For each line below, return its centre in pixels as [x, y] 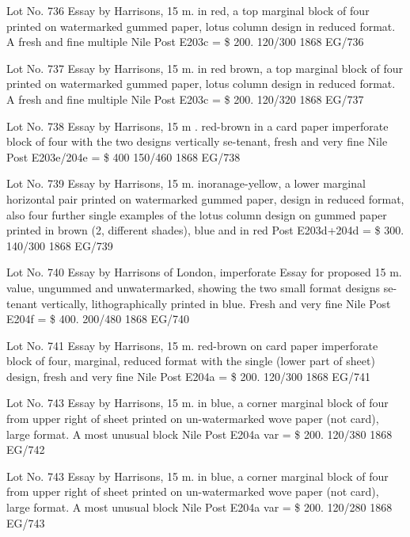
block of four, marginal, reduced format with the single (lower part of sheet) [191, 361]
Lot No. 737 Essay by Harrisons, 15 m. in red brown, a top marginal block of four [205, 68]
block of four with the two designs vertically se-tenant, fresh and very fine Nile [197, 141]
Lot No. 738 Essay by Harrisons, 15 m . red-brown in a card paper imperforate [197, 126]
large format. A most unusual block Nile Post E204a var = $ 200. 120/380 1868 [199, 434]
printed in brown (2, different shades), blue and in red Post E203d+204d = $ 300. [205, 230]
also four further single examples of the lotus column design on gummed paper [197, 214]
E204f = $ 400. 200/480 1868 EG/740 [98, 319]
